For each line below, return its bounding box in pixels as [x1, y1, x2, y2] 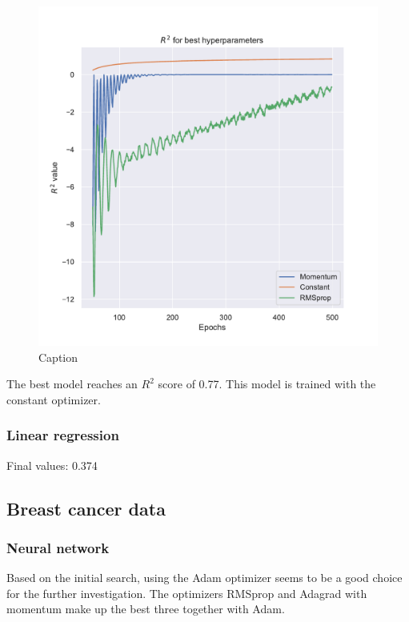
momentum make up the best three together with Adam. [6, 600, 285, 617]
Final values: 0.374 [6, 456, 98, 473]
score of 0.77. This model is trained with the [158, 375, 376, 392]
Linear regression [6, 425, 119, 445]
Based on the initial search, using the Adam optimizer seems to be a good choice [6, 569, 403, 586]
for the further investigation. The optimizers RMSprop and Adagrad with [6, 584, 367, 601]
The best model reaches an [6, 375, 138, 392]
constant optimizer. [6, 391, 101, 407]
